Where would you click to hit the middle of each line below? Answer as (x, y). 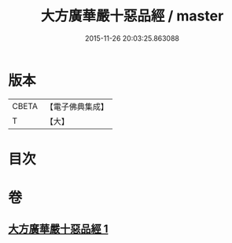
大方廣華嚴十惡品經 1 (58, 229)
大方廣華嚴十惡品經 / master (132, 16)
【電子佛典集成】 (77, 107)
